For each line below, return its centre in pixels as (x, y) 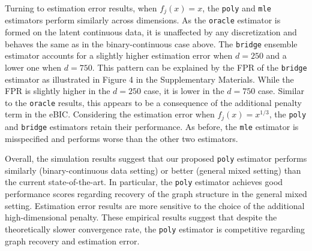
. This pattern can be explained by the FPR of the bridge (199, 67)
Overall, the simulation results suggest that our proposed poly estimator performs (156, 158)
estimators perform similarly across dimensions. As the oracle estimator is (143, 20)
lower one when (33, 67)
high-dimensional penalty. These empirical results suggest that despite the (141, 217)
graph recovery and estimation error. (72, 241)
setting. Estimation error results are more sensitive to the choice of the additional (155, 205)
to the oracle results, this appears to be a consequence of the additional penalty (153, 102)
